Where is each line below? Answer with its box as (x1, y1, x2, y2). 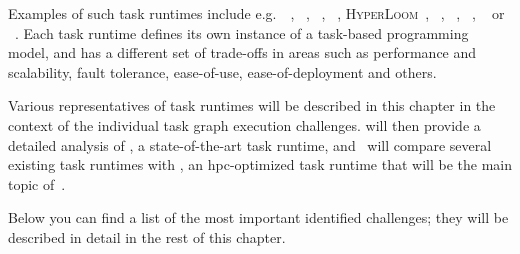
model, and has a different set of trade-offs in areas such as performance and (8, 42, 477, 63)
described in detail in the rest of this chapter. (8, 226, 286, 247)
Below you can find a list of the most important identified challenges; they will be (8, 207, 509, 228)
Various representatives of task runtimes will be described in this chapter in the (8, 95, 496, 116)
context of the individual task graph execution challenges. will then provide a (8, 114, 481, 135)
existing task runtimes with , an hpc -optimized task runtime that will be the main (8, 154, 513, 175)
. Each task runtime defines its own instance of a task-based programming (15, 22, 469, 43)
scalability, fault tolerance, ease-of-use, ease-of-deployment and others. (8, 61, 437, 82)
